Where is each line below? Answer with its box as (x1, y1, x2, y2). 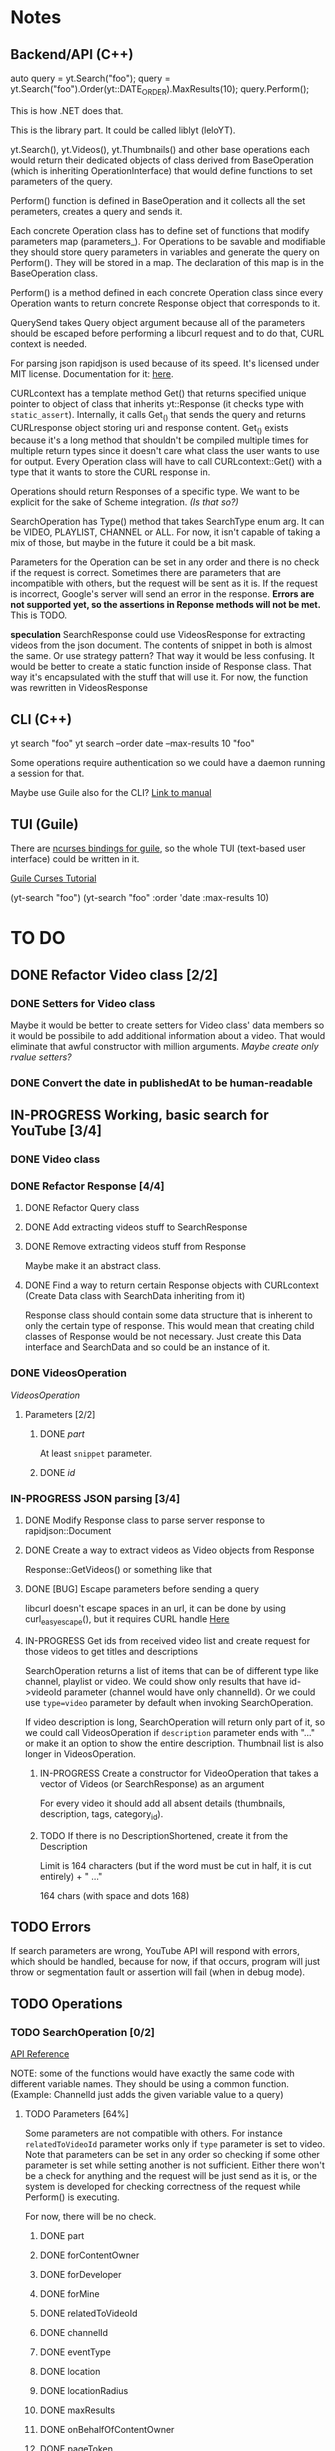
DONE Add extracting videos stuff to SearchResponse (24, 1221, 248, 1233)
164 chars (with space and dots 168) (39, 1889, 190, 1901)
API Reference (10, 2048, 70, 2060)
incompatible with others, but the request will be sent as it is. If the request (10, 577, 318, 590)
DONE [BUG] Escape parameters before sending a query (24, 1583, 260, 1595)
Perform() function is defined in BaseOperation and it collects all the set (10, 194, 306, 206)
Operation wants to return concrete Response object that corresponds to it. (10, 297, 321, 309)
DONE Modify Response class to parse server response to (24, 1514, 265, 1526)
